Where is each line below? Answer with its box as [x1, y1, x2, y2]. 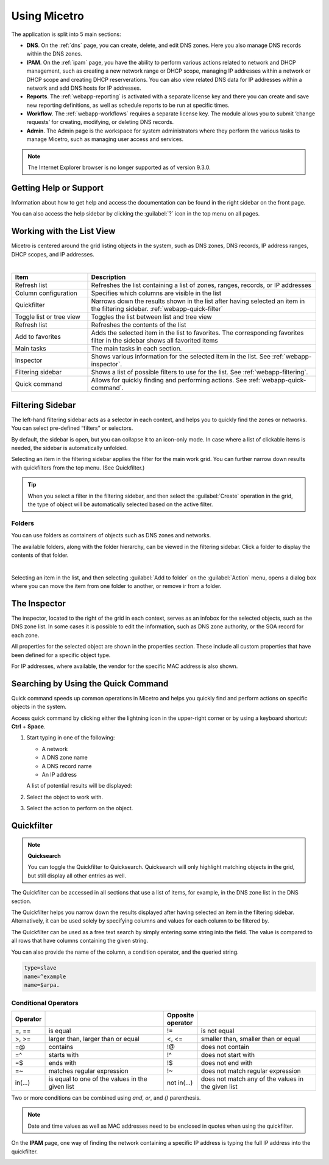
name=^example [24, 973, 66, 980]
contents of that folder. [11, 551, 69, 559]
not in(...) [166, 1078, 193, 1087]
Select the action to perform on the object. [26, 805, 133, 812]
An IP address [41, 771, 77, 778]
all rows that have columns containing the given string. [11, 937, 149, 945]
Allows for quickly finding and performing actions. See [91, 376, 247, 385]
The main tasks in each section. [91, 344, 182, 353]
